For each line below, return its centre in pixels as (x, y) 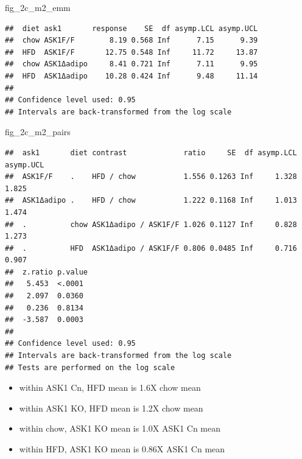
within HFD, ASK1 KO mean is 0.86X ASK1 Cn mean (122, 449)
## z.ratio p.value (47, 272)
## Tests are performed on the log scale (90, 367)
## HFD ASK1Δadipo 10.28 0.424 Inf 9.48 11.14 (132, 76)
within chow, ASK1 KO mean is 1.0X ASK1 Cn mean (120, 428)
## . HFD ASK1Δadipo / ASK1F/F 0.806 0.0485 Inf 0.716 (151, 248)
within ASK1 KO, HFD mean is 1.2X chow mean (111, 408)
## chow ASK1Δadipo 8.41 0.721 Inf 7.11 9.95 (132, 64)
